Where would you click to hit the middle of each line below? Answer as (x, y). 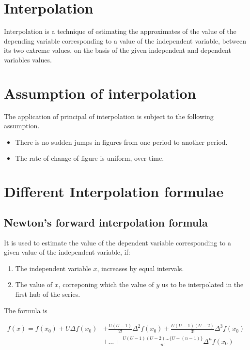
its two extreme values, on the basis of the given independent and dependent (117, 50)
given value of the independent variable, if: (67, 252)
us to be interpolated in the (203, 284)
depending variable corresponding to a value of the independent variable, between (125, 40)
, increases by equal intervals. (141, 268)
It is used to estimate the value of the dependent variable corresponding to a (118, 242)
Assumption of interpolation (100, 93)
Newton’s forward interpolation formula (106, 222)
